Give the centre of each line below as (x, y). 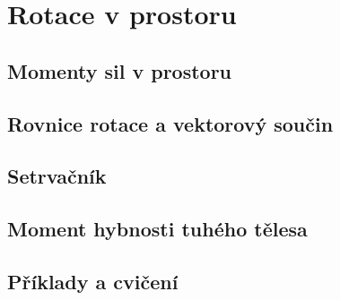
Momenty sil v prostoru (120, 70)
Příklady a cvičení (93, 281)
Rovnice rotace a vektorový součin (170, 123)
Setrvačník (57, 176)
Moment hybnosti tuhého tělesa (157, 229)
